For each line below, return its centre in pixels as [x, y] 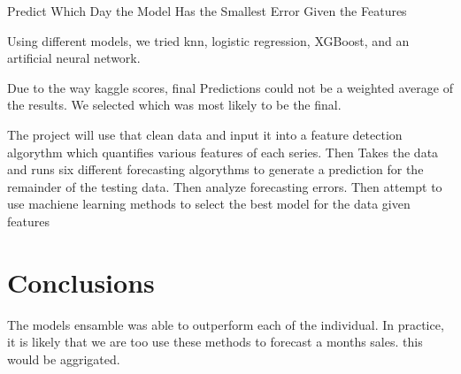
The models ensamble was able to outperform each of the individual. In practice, [226, 324]
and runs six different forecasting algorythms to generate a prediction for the [215, 169]
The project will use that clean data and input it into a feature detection [205, 134]
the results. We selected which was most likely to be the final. [174, 105]
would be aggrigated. [64, 359]
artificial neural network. [74, 58]
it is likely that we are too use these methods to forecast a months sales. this [215, 342]
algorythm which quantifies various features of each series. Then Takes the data [223, 152]
